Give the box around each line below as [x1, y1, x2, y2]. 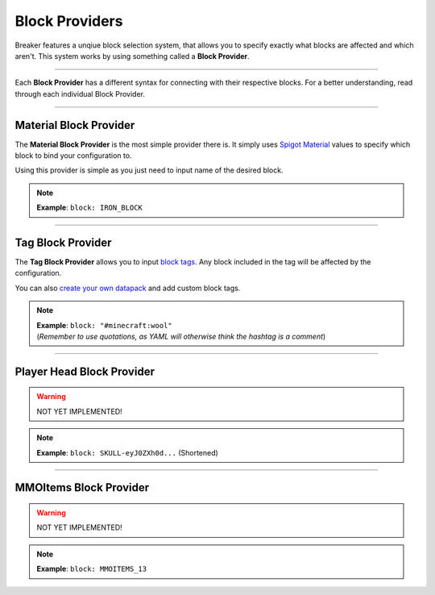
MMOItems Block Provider [14, 481, 150, 495]
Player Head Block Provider [14, 364, 155, 378]
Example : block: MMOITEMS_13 [36, 564, 147, 574]
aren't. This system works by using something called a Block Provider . [14, 51, 250, 60]
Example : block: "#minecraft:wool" [36, 320, 172, 330]
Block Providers [14, 12, 123, 30]
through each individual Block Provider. [14, 89, 145, 98]
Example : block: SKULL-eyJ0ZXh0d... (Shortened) [36, 447, 219, 457]
